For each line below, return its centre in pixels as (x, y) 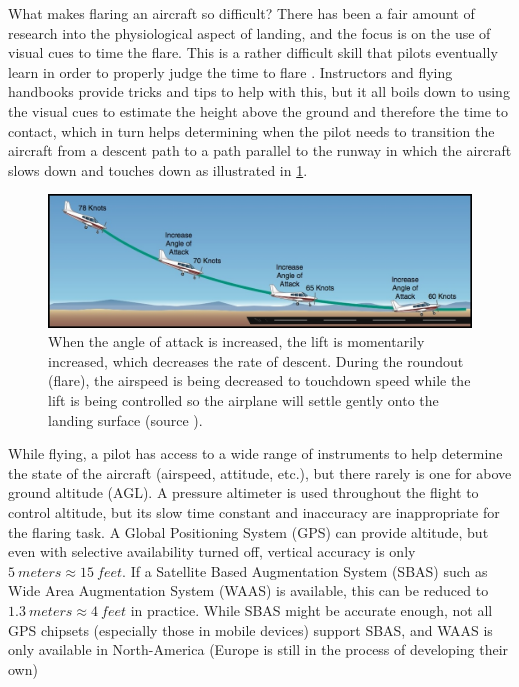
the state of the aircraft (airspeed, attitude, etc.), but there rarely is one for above (260, 472)
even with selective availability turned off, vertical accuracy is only (212, 551)
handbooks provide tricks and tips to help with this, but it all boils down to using (259, 91)
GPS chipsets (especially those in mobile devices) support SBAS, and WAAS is (250, 629)
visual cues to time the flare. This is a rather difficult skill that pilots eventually (253, 52)
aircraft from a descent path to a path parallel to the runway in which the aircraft (260, 150)
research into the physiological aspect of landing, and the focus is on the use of (249, 32)
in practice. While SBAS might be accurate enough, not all (311, 609)
